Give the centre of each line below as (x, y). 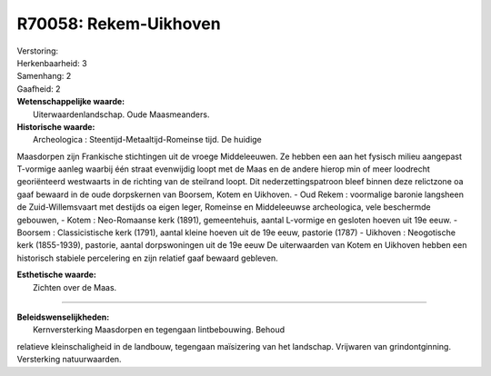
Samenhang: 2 (44, 76)
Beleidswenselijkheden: (63, 317)
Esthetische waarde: (57, 275)
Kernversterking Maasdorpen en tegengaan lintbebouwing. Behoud (159, 330)
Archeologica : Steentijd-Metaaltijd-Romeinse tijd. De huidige (148, 140)
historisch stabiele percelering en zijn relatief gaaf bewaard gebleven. (147, 258)
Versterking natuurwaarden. (69, 360)
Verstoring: (38, 51)
